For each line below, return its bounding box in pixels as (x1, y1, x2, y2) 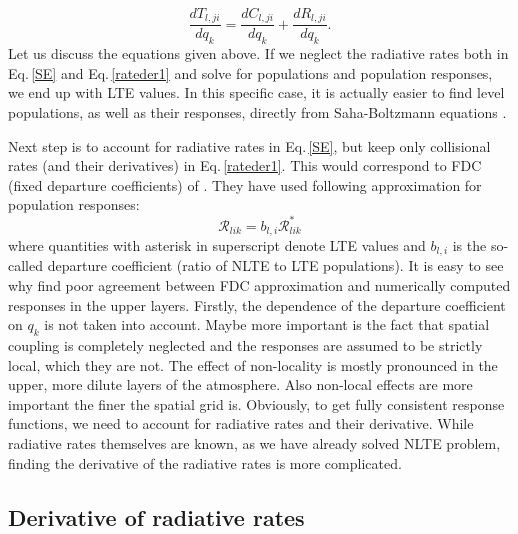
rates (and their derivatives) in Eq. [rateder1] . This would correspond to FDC (8, 155, 482, 176)
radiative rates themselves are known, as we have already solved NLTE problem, (8, 432, 501, 453)
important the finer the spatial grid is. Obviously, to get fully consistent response (8, 393, 505, 414)
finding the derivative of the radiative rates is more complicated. (8, 452, 402, 473)
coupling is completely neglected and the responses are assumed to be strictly (8, 335, 483, 356)
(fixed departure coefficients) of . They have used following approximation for (8, 174, 482, 195)
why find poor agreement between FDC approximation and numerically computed (8, 275, 511, 296)
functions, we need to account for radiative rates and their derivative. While (8, 413, 474, 434)
